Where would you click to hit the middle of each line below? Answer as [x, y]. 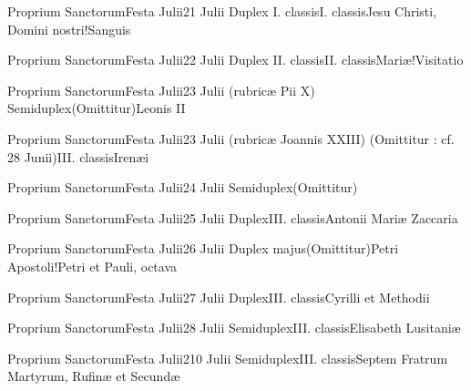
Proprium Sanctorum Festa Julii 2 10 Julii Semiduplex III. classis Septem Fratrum [228, 358]
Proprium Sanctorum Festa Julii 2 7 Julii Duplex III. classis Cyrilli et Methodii [219, 297]
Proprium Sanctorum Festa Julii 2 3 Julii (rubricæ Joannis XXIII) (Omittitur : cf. [231, 138]
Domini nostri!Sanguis [69, 29]
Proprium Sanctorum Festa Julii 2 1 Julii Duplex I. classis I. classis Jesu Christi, [222, 11]
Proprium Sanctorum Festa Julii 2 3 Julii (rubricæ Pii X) [161, 90]
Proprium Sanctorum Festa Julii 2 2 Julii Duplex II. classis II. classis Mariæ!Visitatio [235, 60]
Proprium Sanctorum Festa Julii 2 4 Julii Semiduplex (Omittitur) [183, 187]
